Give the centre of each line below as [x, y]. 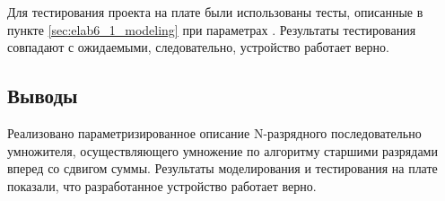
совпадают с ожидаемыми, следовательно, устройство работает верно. [198, 47]
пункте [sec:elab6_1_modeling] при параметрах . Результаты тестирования [212, 29]
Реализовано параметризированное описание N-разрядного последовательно [214, 132]
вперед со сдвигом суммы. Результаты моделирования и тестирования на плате [222, 168]
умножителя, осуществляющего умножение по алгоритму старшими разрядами [222, 150]
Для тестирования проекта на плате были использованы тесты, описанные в [215, 12]
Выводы [43, 96]
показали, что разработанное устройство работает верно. [162, 185]
